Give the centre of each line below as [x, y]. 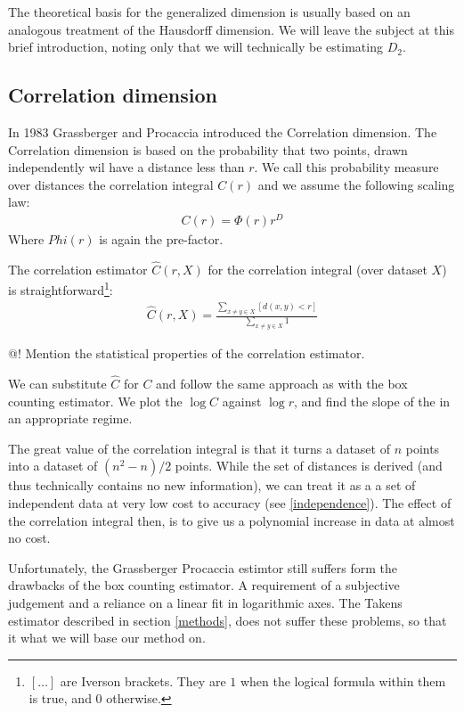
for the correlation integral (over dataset [317, 269]
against [242, 401]
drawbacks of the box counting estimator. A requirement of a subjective [204, 585]
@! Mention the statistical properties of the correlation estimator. [187, 353]
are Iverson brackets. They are [143, 680]
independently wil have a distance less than [126, 167]
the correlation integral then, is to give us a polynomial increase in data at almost [232, 520]
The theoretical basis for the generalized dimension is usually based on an [209, 12]
